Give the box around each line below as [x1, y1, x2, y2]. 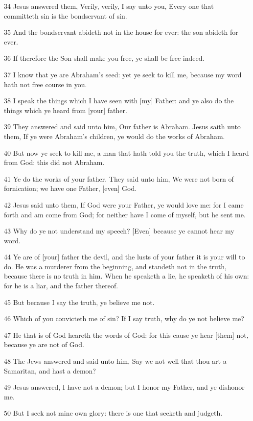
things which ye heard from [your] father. [4, 105, 127, 115]
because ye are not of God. [4, 339, 84, 350]
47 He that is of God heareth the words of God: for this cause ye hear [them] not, [4, 329, 249, 340]
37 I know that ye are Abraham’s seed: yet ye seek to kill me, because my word [4, 69, 242, 79]
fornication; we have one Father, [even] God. [4, 183, 137, 193]
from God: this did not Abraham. [4, 157, 105, 167]
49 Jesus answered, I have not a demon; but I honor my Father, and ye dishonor [4, 382, 245, 392]
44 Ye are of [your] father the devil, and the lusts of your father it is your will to [4, 252, 245, 262]
